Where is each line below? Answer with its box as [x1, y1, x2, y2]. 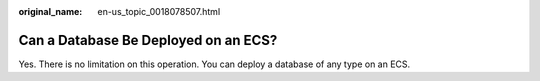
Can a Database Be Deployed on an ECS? [18, 31, 278, 49]
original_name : [18, 6, 83, 17]
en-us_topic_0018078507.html [97, 6, 221, 17]
